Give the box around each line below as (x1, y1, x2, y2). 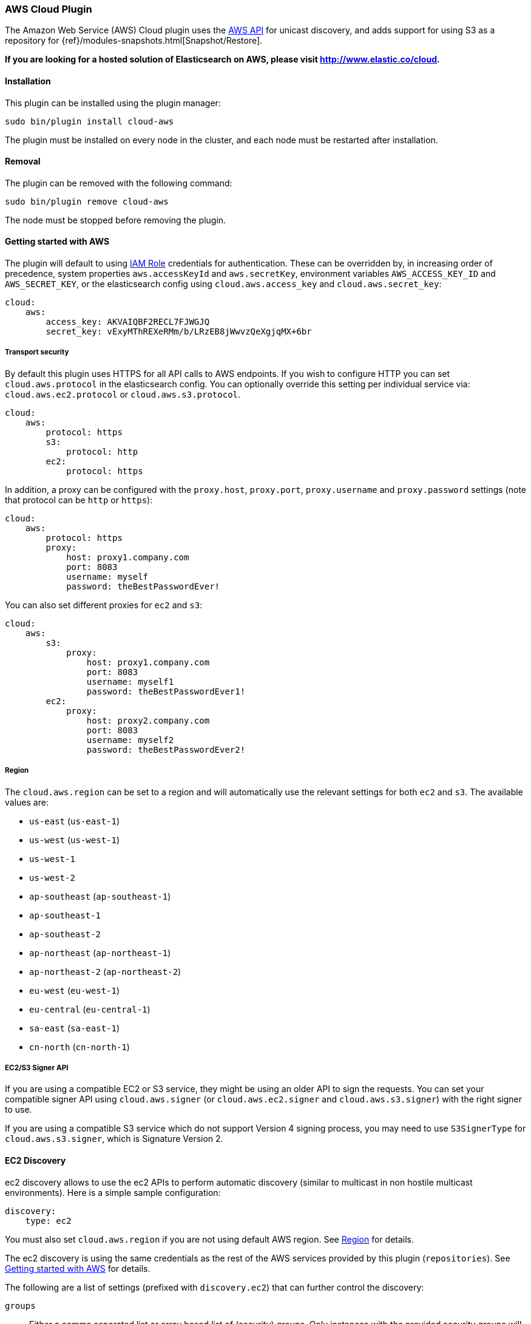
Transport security (5, 348, 69, 357)
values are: (5, 796, 49, 807)
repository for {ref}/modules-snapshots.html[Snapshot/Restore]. (5, 35, 263, 46)
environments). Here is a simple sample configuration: (5, 1187, 221, 1198)
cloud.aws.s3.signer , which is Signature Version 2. (5, 1133, 223, 1144)
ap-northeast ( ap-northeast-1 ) (29, 947, 171, 958)
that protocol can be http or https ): (5, 494, 153, 505)
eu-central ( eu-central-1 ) (29, 1003, 151, 1014)
